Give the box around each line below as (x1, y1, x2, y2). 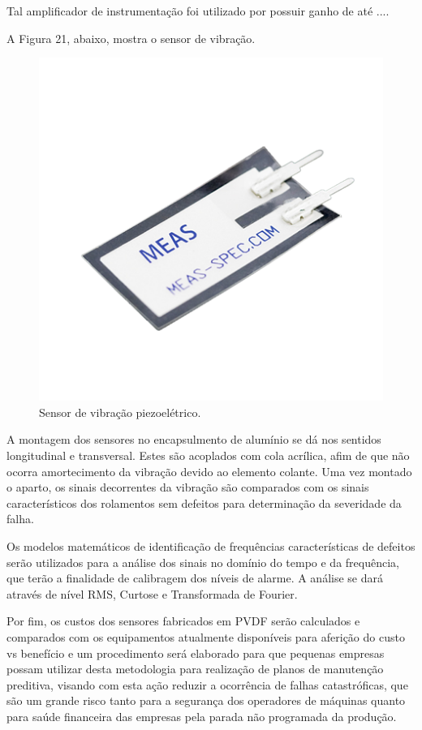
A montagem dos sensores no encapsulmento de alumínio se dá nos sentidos (6, 431, 381, 448)
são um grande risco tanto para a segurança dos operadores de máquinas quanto (6, 692, 406, 709)
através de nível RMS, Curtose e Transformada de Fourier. (6, 585, 298, 602)
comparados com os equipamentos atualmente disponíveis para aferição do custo (6, 628, 405, 645)
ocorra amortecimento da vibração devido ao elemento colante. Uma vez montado (6, 462, 412, 479)
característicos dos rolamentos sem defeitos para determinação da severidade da (6, 494, 402, 511)
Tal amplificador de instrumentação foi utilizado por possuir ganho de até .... (6, 2, 390, 19)
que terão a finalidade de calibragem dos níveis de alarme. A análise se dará (6, 569, 383, 586)
